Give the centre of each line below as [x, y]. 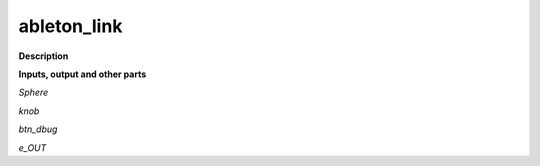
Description [43, 56]
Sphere [33, 92]
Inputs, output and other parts [82, 74]
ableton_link [70, 26]
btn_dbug [38, 129]
